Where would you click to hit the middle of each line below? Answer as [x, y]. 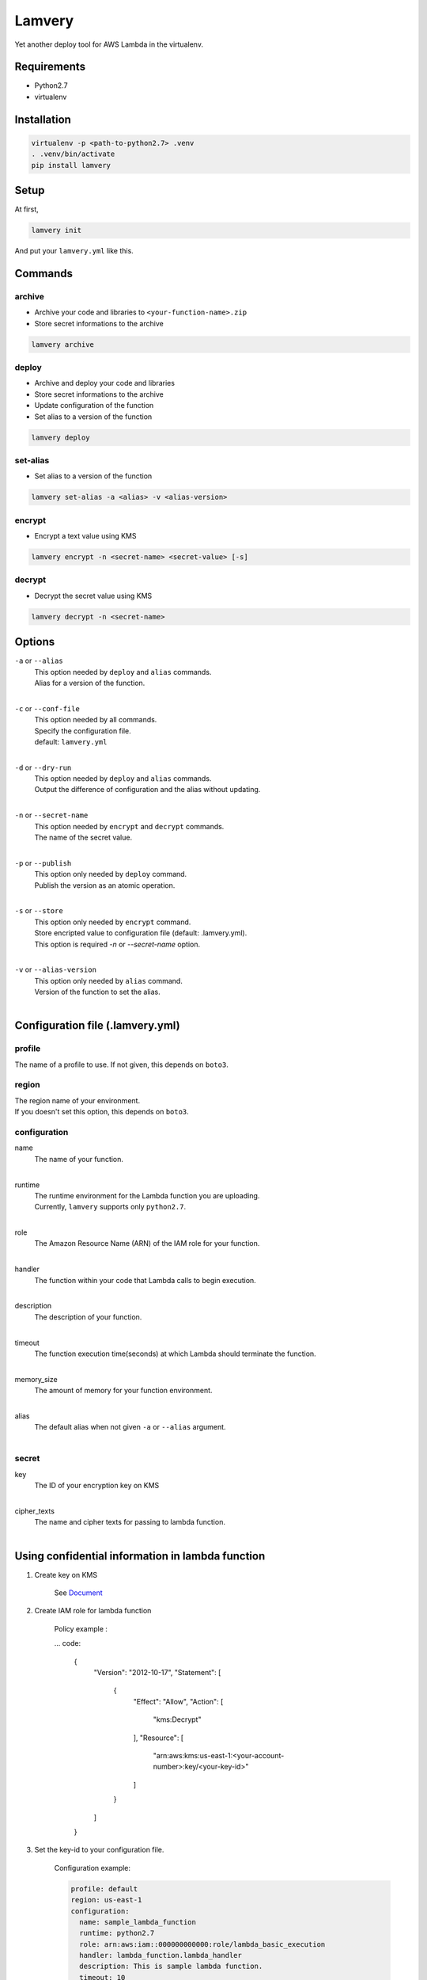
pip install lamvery [71, 165]
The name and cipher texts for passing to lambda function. [130, 1522]
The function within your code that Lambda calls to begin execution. [145, 1280]
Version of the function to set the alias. [98, 992]
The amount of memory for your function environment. [123, 1391]
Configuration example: [92, 1868]
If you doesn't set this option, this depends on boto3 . [102, 1112]
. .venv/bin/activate [73, 154]
